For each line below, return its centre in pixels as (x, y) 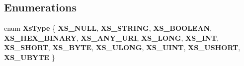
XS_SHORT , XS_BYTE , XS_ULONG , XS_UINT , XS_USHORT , (122, 47)
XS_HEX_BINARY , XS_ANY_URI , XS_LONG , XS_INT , (112, 37)
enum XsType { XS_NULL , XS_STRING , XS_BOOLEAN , (108, 28)
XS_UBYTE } (30, 57)
